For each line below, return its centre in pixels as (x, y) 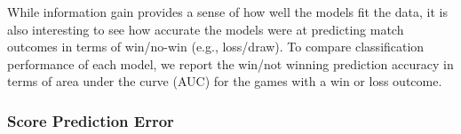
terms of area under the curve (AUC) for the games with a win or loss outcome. (225, 81)
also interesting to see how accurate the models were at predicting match (206, 29)
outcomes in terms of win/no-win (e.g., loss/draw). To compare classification (216, 47)
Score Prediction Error (91, 120)
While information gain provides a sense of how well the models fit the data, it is (227, 12)
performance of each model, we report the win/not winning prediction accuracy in (230, 63)
